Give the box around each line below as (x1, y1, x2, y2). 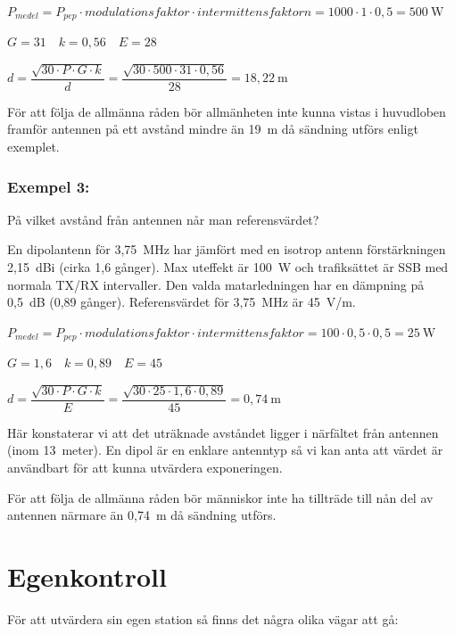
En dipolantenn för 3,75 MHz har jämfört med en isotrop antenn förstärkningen (7, 240, 446, 259)
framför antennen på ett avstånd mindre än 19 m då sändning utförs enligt (7, 119, 418, 138)
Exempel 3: (7, 175, 90, 197)
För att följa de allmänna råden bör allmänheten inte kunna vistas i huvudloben (7, 102, 446, 120)
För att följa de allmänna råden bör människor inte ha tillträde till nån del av (7, 488, 434, 506)
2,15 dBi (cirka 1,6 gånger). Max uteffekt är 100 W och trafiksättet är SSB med (7, 258, 449, 276)
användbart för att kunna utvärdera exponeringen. (7, 457, 283, 476)
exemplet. (7, 137, 60, 156)
